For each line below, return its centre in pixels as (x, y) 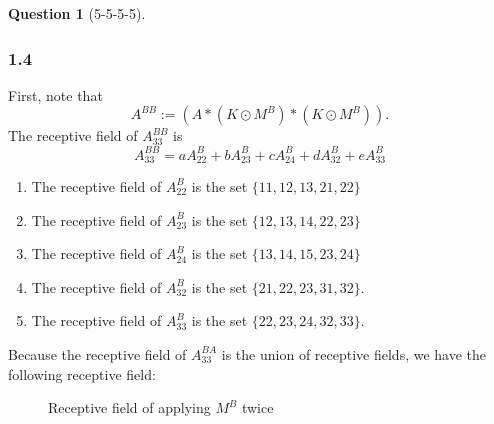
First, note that (55, 94)
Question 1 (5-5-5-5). (77, 13)
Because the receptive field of (97, 353)
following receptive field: (82, 373)
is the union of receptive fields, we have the (354, 353)
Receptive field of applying (129, 407)
